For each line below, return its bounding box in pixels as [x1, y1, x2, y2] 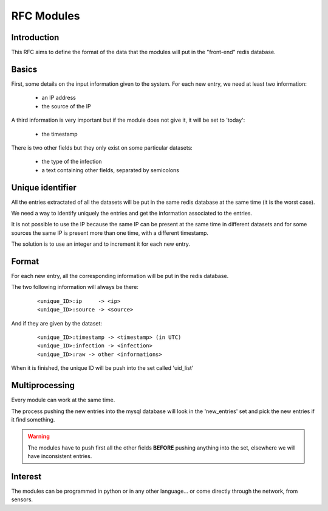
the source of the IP [41, 102, 91, 109]
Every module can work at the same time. [11, 396, 115, 404]
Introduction [11, 32, 60, 43]
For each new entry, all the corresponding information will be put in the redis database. [11, 273, 229, 280]
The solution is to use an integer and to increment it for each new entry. [11, 240, 191, 248]
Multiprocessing [11, 380, 75, 391]
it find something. [11, 415, 55, 423]
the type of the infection [41, 158, 103, 165]
